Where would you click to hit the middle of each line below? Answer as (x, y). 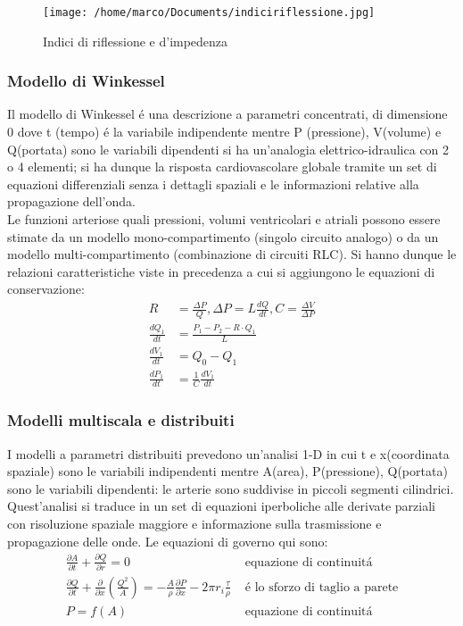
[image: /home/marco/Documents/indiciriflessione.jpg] (209, 13)
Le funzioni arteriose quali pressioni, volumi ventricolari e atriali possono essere (224, 219)
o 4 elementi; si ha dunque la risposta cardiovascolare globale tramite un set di (222, 167)
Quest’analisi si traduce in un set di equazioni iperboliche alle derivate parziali (221, 506)
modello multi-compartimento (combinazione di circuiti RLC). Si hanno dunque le (232, 254)
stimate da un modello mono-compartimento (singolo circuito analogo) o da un (223, 236)
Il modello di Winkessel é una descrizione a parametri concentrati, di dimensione (227, 114)
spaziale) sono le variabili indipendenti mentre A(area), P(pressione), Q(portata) (227, 471)
